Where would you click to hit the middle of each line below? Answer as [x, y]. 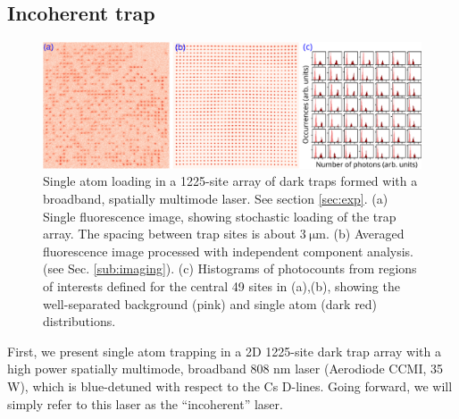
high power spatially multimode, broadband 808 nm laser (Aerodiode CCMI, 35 [225, 369]
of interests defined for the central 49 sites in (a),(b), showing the [221, 285]
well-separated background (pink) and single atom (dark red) [210, 303]
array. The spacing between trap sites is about [170, 234]
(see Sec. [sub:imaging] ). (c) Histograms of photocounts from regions [230, 268]
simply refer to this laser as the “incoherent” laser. [145, 403]
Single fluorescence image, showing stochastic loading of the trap [220, 216]
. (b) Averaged [365, 234]
